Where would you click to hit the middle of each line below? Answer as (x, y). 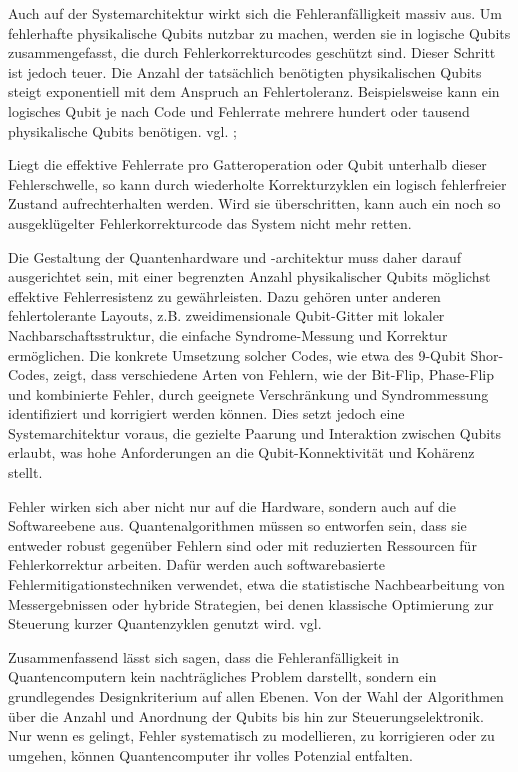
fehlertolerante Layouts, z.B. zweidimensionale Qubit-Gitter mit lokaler (226, 315)
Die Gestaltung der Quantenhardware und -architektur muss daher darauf (235, 256)
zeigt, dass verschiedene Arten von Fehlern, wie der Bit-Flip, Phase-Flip (274, 374)
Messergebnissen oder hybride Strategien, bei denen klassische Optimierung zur (251, 603)
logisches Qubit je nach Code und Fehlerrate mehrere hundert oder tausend (239, 110)
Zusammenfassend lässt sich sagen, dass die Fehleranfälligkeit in (203, 656)
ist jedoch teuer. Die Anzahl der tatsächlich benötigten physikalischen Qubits (245, 71)
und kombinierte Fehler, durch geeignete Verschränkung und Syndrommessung (248, 393)
